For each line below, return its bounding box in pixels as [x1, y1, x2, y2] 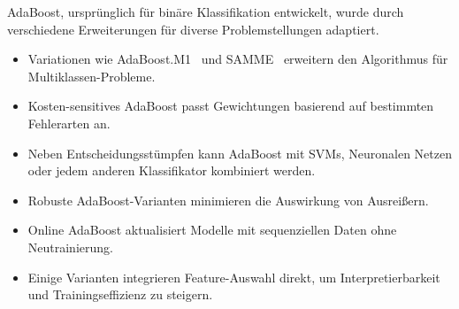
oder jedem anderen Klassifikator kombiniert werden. [27, 161, 316, 180]
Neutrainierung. [27, 237, 113, 256]
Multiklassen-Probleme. [27, 66, 156, 85]
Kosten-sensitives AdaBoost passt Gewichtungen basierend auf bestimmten [27, 97, 434, 115]
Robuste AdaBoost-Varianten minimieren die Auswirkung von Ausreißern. [27, 190, 429, 209]
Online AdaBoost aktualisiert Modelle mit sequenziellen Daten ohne [27, 220, 397, 239]
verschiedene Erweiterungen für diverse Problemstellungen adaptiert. [7, 19, 379, 38]
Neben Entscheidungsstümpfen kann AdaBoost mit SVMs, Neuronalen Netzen [27, 143, 452, 162]
